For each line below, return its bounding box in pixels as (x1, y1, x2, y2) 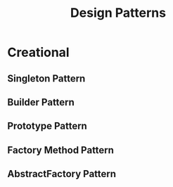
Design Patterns (70, 5, 167, 21)
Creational (7, 44, 70, 60)
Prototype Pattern (7, 120, 88, 132)
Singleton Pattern (7, 72, 86, 84)
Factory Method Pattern (7, 144, 115, 156)
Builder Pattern (7, 96, 75, 108)
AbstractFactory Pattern (7, 168, 117, 180)
